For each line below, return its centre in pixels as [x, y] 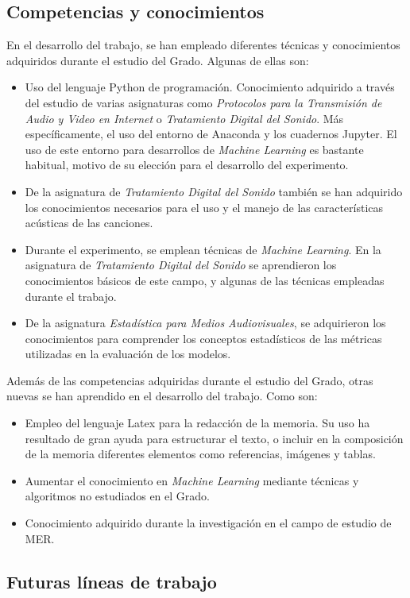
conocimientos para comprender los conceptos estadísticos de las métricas [203, 338]
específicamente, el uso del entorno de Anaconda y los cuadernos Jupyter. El [211, 134]
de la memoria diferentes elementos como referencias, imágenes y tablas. [200, 454]
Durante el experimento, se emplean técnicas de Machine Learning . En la [203, 249]
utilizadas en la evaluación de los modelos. [128, 354]
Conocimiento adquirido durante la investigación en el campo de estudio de [208, 523]
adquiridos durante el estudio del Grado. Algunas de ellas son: [158, 60]
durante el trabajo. [71, 296]
